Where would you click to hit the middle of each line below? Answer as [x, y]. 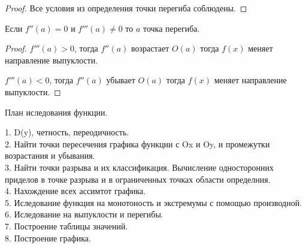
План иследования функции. [56, 112]
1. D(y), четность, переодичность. [67, 132]
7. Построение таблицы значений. [66, 226]
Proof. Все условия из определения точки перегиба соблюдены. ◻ [126, 8]
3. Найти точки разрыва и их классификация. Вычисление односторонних [139, 167]
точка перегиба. [172, 28]
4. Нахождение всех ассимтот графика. [75, 191]
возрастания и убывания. [50, 155]
